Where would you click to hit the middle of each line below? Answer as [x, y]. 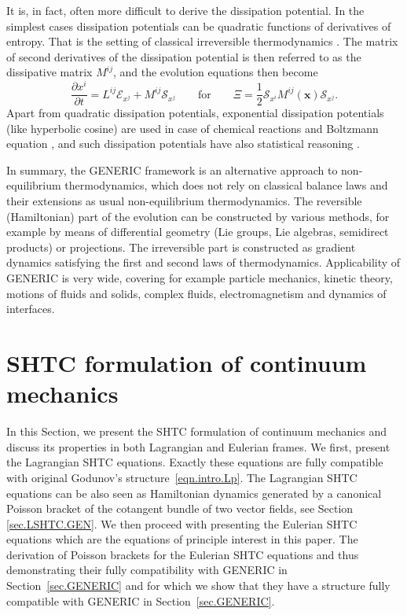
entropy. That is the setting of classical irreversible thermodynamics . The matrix [202, 41]
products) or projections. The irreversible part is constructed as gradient [181, 247]
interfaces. [31, 309]
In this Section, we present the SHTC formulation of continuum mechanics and [197, 431]
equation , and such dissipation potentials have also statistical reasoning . [183, 144]
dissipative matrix [49, 72]
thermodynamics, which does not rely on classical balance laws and [226, 185]
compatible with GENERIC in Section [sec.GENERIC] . [141, 600]
